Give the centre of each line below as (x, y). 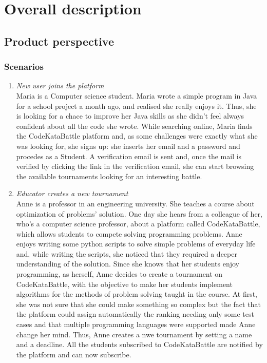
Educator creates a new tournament (72, 193)
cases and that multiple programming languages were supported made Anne (136, 324)
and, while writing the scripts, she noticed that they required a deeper (127, 253)
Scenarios (24, 66)
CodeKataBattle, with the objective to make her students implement (124, 284)
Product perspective (59, 41)
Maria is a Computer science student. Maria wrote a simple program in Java (137, 95)
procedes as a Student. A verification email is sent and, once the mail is (129, 156)
